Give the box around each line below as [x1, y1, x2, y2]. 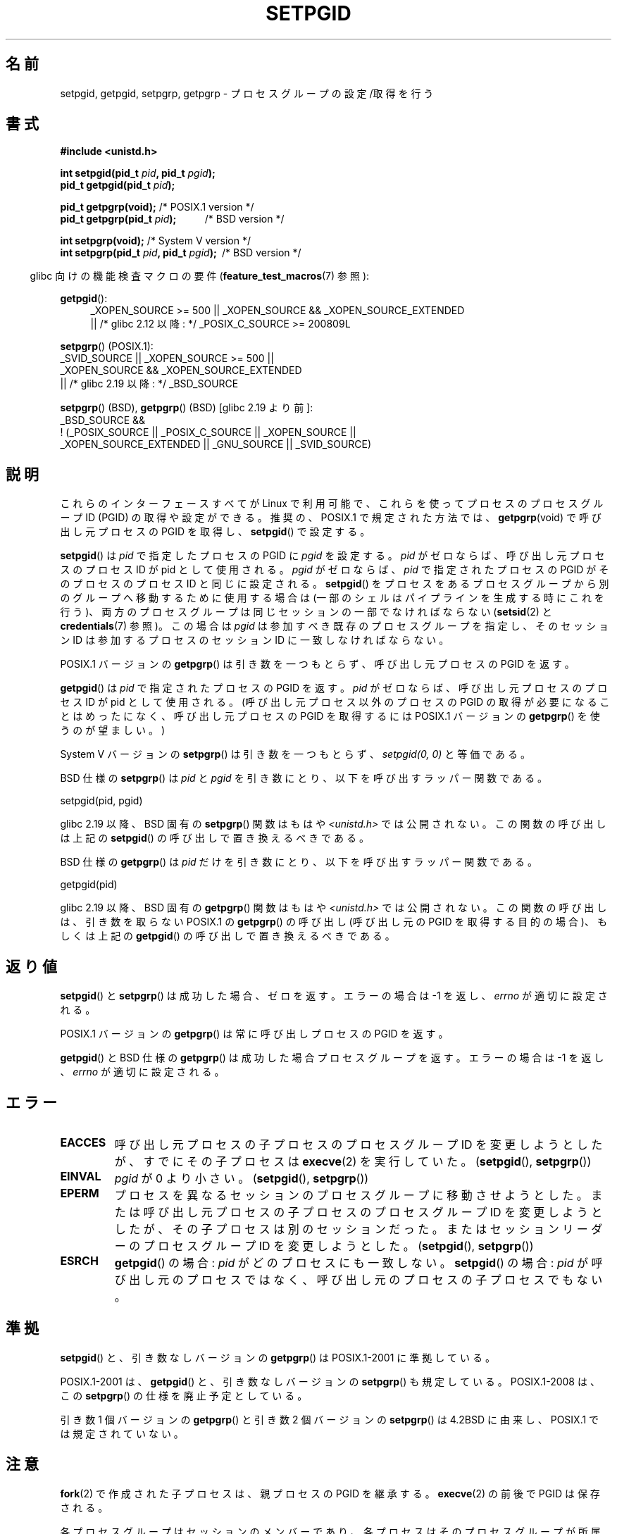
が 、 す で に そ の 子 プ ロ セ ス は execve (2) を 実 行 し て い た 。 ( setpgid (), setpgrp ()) [114, 1154, 592, 1168]
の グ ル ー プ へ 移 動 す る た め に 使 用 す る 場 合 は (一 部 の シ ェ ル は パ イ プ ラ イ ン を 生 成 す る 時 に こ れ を [60, 592, 604, 604]
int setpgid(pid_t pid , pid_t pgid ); [60, 167, 216, 180]
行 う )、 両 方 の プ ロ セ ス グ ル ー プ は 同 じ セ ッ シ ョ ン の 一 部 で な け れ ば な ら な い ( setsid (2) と [60, 606, 552, 618]
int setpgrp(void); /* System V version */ [60, 235, 251, 247]
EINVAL [60, 1168, 101, 1183]
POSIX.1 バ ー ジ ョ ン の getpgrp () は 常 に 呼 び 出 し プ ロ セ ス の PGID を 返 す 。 [60, 1028, 449, 1040]
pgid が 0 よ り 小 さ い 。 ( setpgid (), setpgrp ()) [114, 1171, 369, 1185]
